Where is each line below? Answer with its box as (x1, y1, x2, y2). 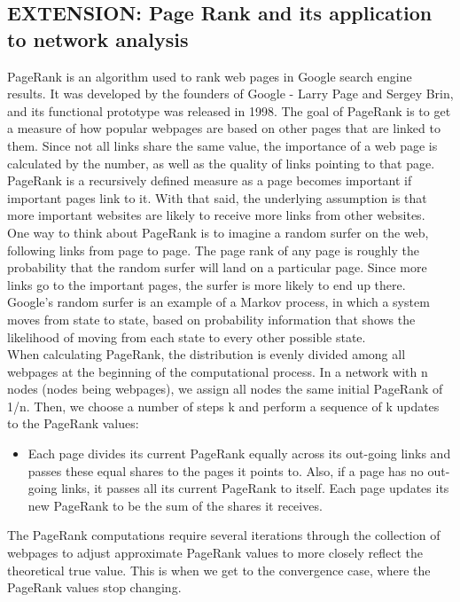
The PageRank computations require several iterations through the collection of (7, 526, 441, 544)
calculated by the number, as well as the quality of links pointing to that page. (7, 153, 435, 172)
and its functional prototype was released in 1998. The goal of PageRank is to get (7, 101, 451, 120)
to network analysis (7, 25, 189, 52)
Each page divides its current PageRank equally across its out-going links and (27, 444, 451, 463)
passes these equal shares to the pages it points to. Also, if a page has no (27, 461, 424, 480)
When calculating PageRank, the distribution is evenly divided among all (7, 345, 406, 364)
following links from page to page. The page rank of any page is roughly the (7, 240, 420, 259)
